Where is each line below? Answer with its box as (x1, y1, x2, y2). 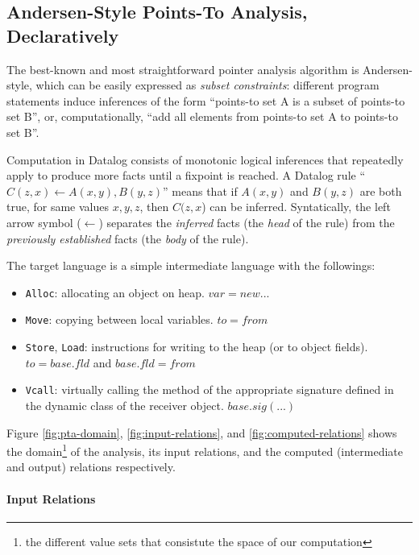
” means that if (163, 182, 238, 199)
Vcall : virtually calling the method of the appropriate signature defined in (25, 381, 394, 398)
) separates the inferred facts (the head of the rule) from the (98, 213, 395, 230)
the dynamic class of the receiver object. (25, 396, 224, 413)
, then (139, 198, 169, 215)
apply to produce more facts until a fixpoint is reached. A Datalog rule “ (6, 167, 366, 184)
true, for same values (6, 198, 109, 215)
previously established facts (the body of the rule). (6, 230, 249, 246)
